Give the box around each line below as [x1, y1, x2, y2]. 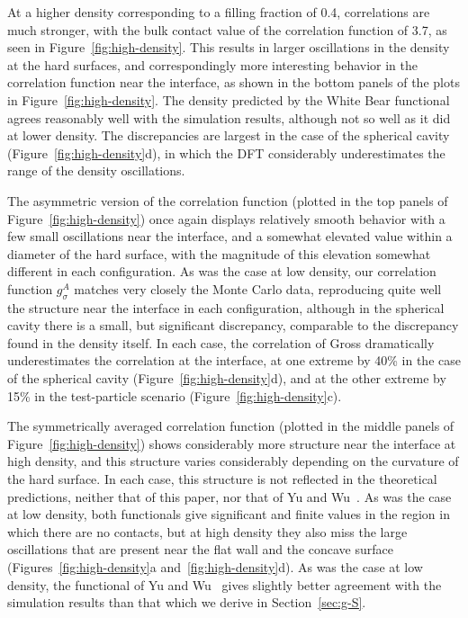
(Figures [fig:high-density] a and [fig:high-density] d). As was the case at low [7, 558, 423, 577]
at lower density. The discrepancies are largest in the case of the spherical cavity [7, 126, 450, 145]
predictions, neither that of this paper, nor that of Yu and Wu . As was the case [7, 487, 452, 506]
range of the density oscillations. [7, 161, 185, 180]
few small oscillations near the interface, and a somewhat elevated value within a [7, 227, 453, 246]
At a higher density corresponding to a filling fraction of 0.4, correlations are [7, 3, 430, 21]
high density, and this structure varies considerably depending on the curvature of [7, 452, 459, 470]
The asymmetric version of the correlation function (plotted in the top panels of [7, 191, 448, 210]
